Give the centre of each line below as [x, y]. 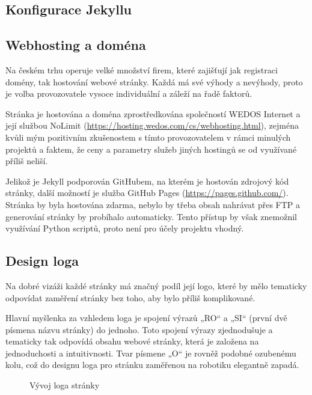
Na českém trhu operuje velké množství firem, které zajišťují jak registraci [142, 69]
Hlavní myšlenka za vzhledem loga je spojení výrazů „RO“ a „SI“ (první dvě [146, 318]
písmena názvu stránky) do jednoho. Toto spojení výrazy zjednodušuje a [139, 329]
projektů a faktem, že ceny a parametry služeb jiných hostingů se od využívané [151, 149]
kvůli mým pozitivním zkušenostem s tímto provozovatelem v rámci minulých [148, 137]
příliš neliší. [27, 161]
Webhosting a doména [76, 45]
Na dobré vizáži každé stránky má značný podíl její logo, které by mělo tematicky [156, 285]
